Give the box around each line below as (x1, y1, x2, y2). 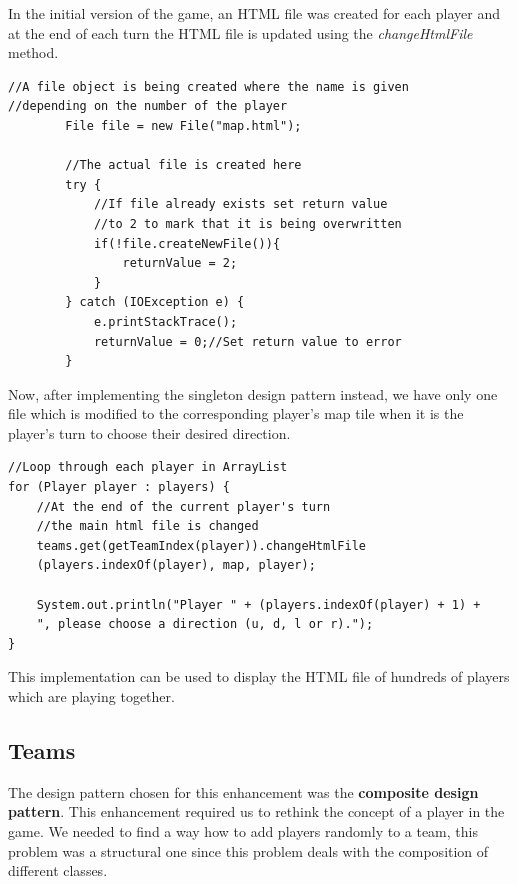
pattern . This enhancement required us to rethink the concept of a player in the (8, 801, 505, 822)
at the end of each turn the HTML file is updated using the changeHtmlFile (8, 22, 473, 43)
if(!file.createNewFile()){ (93, 236, 281, 251)
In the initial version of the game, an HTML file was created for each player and (8, 3, 501, 23)
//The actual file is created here (65, 158, 302, 173)
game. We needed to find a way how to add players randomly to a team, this (8, 820, 478, 841)
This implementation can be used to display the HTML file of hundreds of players (8, 666, 510, 687)
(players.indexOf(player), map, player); (36, 558, 316, 573)
